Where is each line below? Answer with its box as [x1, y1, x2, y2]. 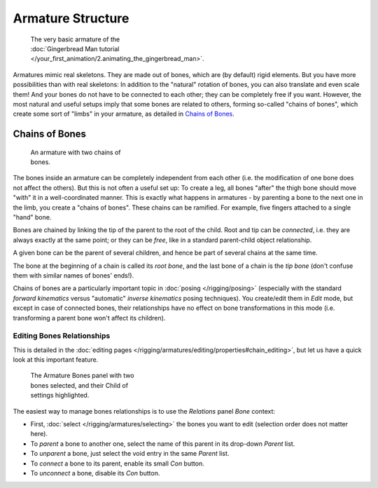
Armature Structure [13, 11, 129, 26]
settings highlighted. [30, 391, 90, 400]
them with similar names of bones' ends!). [13, 271, 134, 280]
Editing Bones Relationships [13, 331, 111, 341]
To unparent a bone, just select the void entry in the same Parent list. [30, 449, 230, 458]
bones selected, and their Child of [30, 381, 129, 389]
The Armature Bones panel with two [30, 372, 134, 380]
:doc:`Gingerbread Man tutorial [30, 44, 120, 53]
